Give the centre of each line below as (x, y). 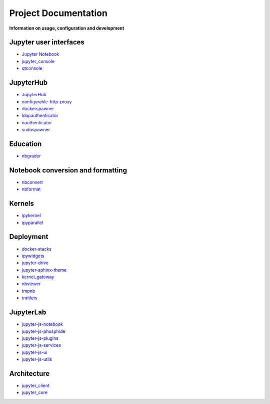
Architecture (29, 373)
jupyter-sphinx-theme (44, 270)
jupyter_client (36, 385)
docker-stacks (37, 249)
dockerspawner (38, 108)
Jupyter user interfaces (47, 42)
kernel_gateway (38, 277)
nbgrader (31, 156)
